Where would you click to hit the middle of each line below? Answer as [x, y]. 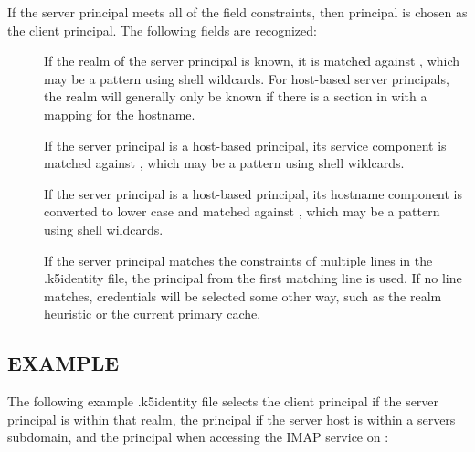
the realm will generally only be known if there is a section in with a [236, 96]
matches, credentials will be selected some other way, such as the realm [243, 295]
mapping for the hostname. [120, 114]
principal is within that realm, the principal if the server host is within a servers [232, 419]
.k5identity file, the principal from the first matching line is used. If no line [253, 278]
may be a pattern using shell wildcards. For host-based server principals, [247, 78]
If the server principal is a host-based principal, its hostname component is [253, 193]
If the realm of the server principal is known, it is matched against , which [252, 61]
